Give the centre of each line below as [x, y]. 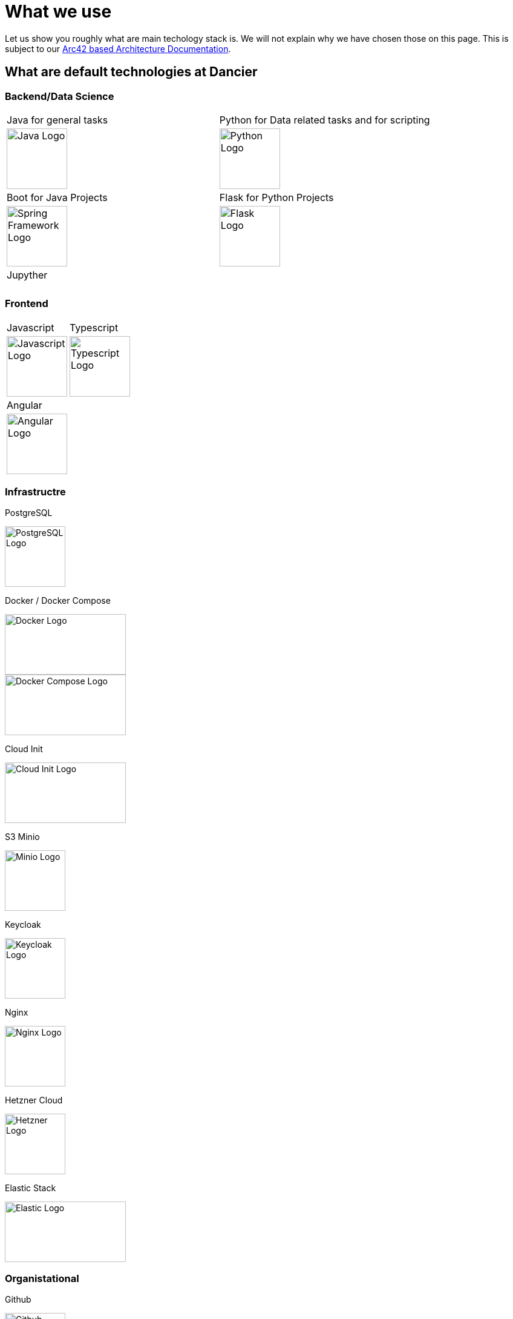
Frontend [27, 304]
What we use [58, 12]
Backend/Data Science [60, 96]
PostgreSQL [29, 513]
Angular [25, 405]
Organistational [42, 1278]
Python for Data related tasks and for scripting [325, 120]
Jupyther [27, 275]
